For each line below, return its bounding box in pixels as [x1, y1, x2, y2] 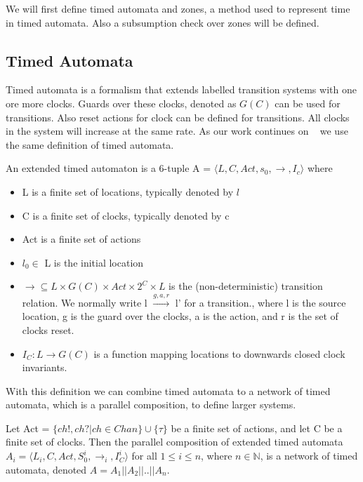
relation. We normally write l [22, 295, 147, 309]
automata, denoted [6, 462, 87, 476]
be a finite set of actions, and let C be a [171, 420, 343, 435]
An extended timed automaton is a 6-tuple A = [6, 161, 211, 175]
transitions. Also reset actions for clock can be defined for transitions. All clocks [6, 109, 350, 124]
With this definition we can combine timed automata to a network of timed [6, 383, 331, 398]
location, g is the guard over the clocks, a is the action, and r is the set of [22, 309, 338, 323]
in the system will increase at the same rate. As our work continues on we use [6, 123, 348, 138]
